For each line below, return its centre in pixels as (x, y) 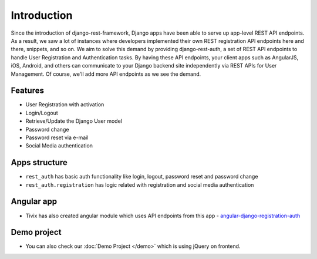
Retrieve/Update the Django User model (74, 121)
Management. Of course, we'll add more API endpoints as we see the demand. (106, 74)
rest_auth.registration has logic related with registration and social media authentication (140, 184)
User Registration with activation (65, 105)
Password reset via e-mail (57, 137)
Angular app (34, 202)
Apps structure (39, 162)
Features (27, 91)
